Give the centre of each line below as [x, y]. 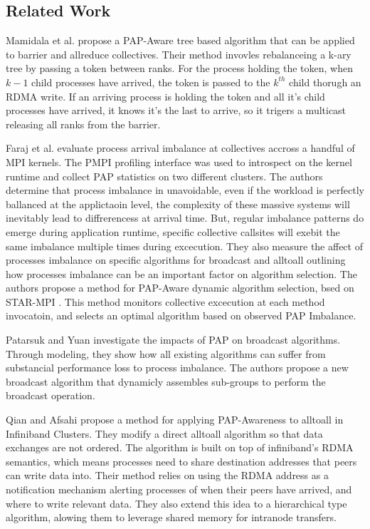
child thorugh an [325, 82]
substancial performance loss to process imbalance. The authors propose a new [177, 368]
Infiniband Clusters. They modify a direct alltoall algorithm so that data [164, 433]
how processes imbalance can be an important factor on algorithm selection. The [181, 273]
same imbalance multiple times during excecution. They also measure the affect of [184, 246]
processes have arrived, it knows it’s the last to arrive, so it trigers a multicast [176, 110]
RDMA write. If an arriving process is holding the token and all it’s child [165, 96]
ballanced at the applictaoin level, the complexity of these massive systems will [178, 204]
